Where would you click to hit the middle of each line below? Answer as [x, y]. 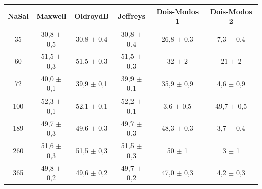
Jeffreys [132, 16]
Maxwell [51, 16]
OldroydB [91, 16]
